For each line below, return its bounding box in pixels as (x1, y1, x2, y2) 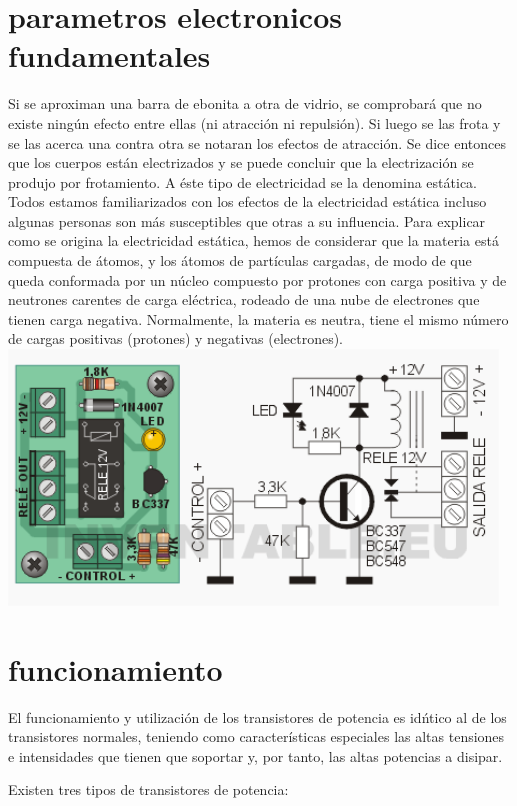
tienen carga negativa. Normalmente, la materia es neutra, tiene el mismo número (8, 308, 509, 329)
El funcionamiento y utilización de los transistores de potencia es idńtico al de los (8, 706, 507, 727)
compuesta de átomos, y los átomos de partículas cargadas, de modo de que (8, 250, 472, 271)
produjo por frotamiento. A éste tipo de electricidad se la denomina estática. (8, 171, 477, 192)
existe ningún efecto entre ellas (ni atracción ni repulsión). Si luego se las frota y (8, 112, 501, 133)
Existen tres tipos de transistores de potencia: (8, 779, 289, 800)
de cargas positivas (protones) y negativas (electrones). (8, 328, 343, 349)
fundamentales (8, 35, 211, 76)
